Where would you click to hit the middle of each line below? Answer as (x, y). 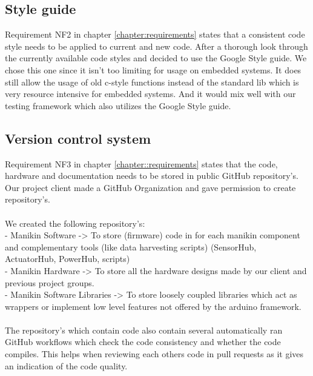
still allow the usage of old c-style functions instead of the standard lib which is (152, 82)
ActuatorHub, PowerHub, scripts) (68, 259)
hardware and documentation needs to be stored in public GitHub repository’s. (152, 176)
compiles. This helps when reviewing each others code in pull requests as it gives (154, 354)
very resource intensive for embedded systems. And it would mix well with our (150, 94)
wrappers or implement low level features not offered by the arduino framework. (153, 306)
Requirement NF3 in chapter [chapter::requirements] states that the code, (141, 163)
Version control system (78, 138)
